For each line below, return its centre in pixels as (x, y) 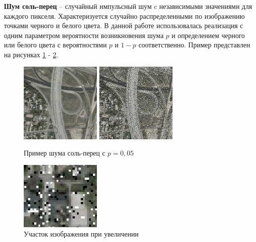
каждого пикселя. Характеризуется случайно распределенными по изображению (125, 16)
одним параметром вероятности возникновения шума (84, 35)
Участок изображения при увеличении (81, 234)
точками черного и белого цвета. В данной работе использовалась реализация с (124, 25)
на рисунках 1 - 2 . (31, 54)
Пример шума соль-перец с (64, 153)
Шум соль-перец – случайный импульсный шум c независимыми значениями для (128, 6)
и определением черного (208, 35)
